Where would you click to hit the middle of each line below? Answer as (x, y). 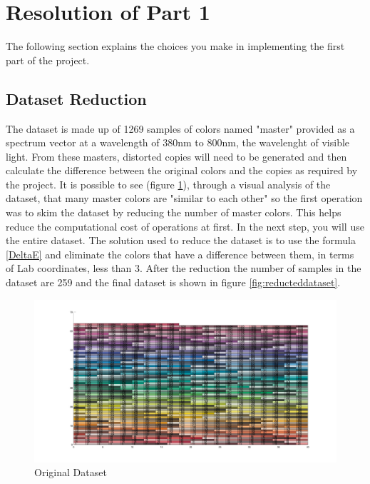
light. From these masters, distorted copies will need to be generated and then (176, 156)
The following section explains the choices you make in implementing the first (175, 46)
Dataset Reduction (76, 98)
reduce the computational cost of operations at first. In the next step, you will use (185, 226)
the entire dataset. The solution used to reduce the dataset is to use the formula (181, 240)
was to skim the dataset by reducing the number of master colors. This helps (174, 212)
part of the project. (48, 60)
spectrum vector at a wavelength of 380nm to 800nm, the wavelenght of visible (178, 142)
